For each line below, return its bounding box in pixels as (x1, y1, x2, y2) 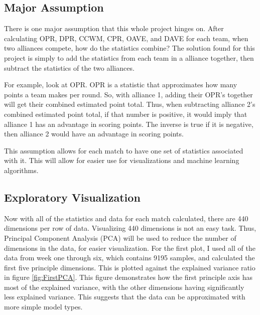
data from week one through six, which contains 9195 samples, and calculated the (4, 252, 255, 263)
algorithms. (4, 165, 39, 175)
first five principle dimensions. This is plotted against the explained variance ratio (4, 262, 255, 272)
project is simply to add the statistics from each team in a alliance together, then (4, 52, 254, 63)
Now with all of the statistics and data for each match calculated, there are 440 (4, 213, 248, 223)
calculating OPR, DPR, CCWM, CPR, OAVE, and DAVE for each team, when (4, 33, 248, 43)
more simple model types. (4, 301, 83, 312)
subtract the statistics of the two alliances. (4, 62, 135, 73)
